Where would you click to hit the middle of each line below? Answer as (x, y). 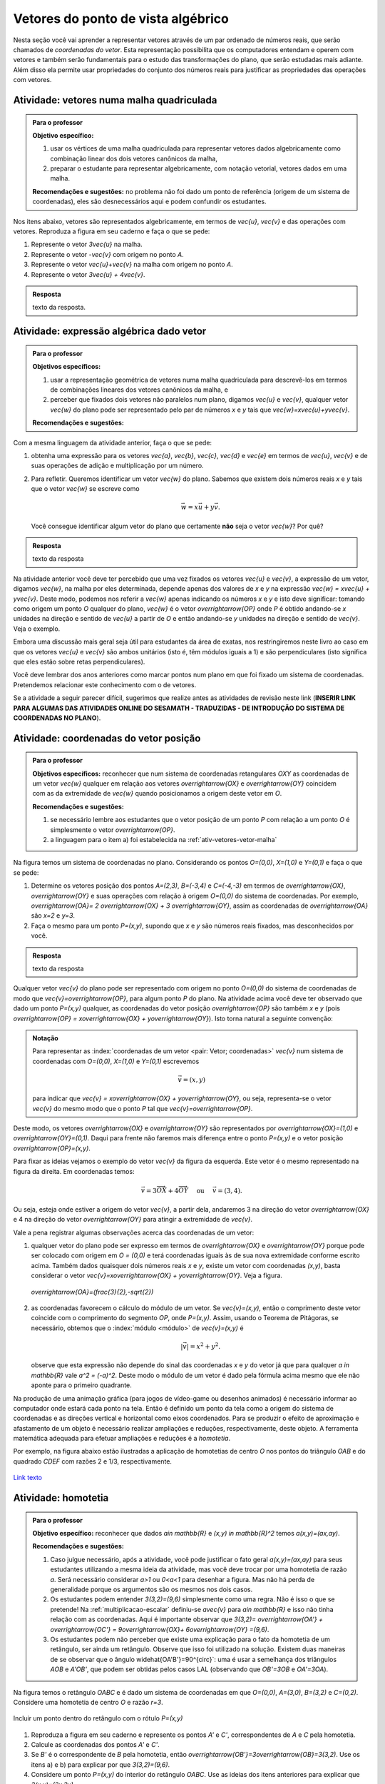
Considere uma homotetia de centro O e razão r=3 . (88, 1702)
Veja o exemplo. (37, 629)
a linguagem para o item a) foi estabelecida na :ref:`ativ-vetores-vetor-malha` (164, 840)
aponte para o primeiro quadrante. (81, 1385)
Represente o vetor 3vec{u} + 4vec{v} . (88, 274)
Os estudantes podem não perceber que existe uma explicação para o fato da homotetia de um (190, 1639)
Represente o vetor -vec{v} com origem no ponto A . (108, 254)
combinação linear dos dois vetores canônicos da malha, (134, 158)
